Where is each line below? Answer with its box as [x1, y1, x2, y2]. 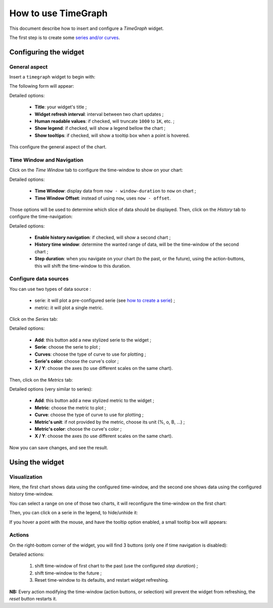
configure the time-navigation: [9, 213, 73, 220]
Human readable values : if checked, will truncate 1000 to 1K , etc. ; [34, 118, 174, 124]
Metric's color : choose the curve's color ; [34, 426, 122, 432]
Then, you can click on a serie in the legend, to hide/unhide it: [9, 510, 139, 516]
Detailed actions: [9, 551, 45, 557]
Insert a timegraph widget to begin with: [9, 74, 96, 80]
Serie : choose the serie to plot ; [34, 344, 101, 350]
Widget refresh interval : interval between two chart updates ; [34, 111, 164, 117]
